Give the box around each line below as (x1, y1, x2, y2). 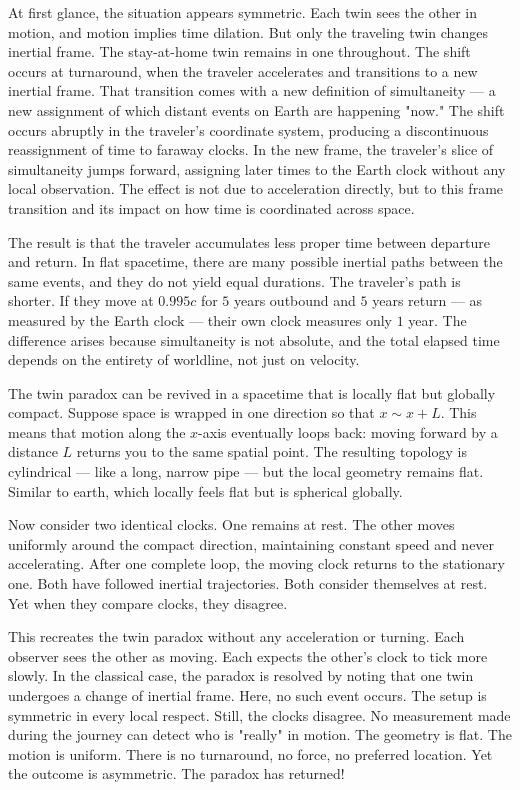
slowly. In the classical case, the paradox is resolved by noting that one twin (8, 665, 474, 686)
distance (8, 441, 58, 462)
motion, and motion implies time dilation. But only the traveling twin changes (8, 21, 488, 42)
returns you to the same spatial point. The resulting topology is (76, 441, 467, 462)
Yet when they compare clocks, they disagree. (8, 592, 288, 613)
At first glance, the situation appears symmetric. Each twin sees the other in (8, 2, 477, 22)
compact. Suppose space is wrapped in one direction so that (8, 402, 375, 423)
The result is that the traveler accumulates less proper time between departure (8, 231, 491, 252)
